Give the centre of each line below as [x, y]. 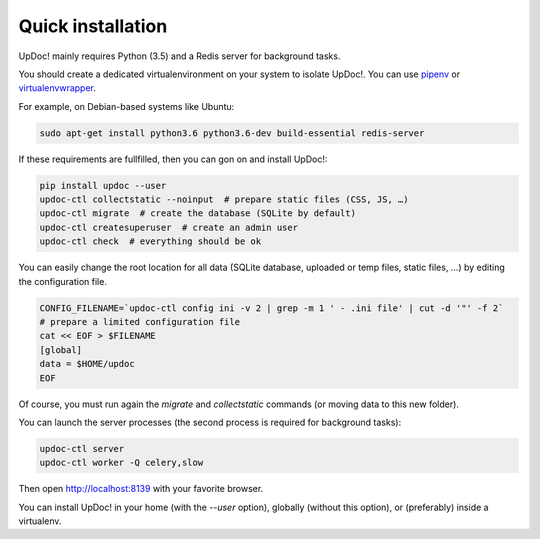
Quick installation [93, 26]
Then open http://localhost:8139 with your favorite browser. [141, 489]
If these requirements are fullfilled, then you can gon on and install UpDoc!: [173, 159]
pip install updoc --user [103, 185]
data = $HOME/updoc [87, 364]
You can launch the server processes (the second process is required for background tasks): [210, 422]
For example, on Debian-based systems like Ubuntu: [126, 106]
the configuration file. [62, 281]
